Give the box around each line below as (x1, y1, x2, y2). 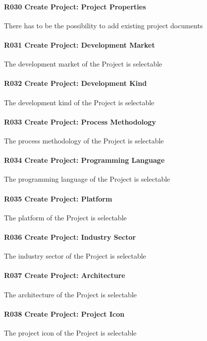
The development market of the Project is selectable (4, 59, 162, 69)
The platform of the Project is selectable (4, 212, 127, 222)
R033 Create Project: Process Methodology (4, 116, 156, 127)
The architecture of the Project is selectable (4, 289, 137, 299)
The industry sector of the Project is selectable (4, 251, 146, 261)
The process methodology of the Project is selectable (4, 135, 164, 145)
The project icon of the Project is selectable (4, 327, 137, 338)
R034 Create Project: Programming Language (4, 155, 165, 165)
